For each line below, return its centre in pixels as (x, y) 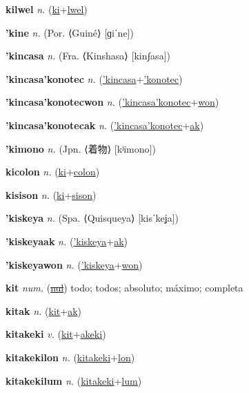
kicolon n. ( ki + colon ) (53, 172)
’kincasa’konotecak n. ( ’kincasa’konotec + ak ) (105, 125)
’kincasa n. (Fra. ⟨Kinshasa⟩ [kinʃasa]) (88, 56)
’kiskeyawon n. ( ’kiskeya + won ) (74, 264)
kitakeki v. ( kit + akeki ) (56, 334)
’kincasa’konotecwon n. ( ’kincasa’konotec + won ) (112, 102)
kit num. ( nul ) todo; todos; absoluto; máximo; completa (124, 288)
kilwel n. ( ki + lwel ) (47, 9)
